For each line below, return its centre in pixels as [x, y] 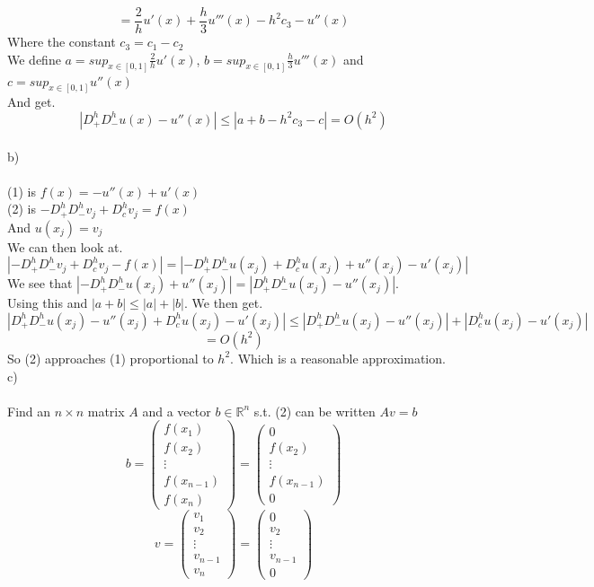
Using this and [48, 303]
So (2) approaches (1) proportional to [111, 358]
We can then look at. [65, 246]
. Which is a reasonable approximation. [338, 358]
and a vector [177, 411]
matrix [106, 411]
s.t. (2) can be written [315, 411]
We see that [40, 283]
